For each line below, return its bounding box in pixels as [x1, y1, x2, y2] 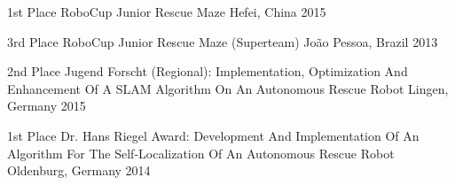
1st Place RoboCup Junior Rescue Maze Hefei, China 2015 [7, 3, 326, 20]
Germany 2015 [7, 96, 86, 115]
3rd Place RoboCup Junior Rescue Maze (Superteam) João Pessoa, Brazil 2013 [7, 32, 438, 50]
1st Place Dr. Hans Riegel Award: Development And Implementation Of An [7, 126, 420, 144]
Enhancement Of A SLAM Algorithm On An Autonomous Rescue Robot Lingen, [7, 79, 449, 97]
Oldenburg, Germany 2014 [7, 161, 151, 180]
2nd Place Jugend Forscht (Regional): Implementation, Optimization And [7, 62, 408, 81]
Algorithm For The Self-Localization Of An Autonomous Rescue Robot [7, 143, 395, 162]
